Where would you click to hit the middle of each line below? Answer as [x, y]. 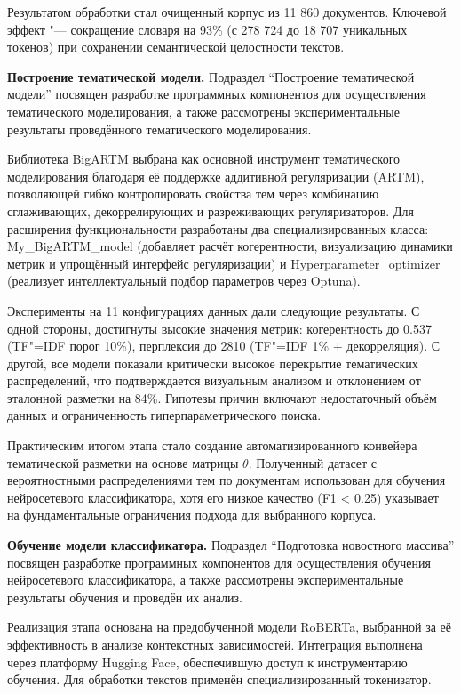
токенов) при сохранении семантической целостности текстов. [176, 47]
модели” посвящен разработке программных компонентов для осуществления [217, 94]
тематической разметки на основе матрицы [123, 462]
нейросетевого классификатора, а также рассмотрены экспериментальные [206, 580]
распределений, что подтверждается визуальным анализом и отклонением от [214, 380]
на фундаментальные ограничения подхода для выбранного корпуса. [192, 515]
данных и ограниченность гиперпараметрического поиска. [164, 415]
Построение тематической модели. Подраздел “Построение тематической [211, 76]
